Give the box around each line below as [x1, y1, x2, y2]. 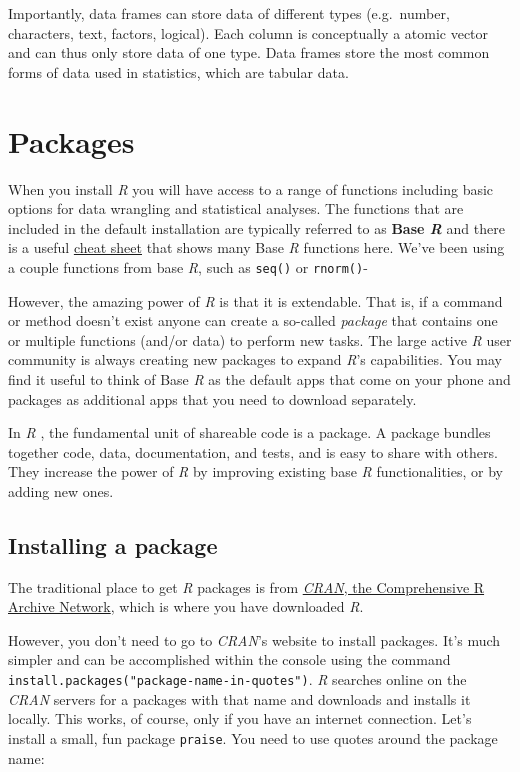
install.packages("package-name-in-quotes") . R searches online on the [8, 669, 467, 690]
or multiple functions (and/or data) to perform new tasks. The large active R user [8, 329, 512, 350]
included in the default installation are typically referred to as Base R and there [8, 217, 505, 238]
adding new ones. [8, 480, 114, 501]
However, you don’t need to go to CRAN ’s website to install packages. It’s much [8, 629, 501, 650]
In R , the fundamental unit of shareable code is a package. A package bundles [8, 422, 491, 443]
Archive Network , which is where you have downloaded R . [8, 596, 364, 617]
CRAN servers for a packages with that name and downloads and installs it [8, 688, 471, 709]
